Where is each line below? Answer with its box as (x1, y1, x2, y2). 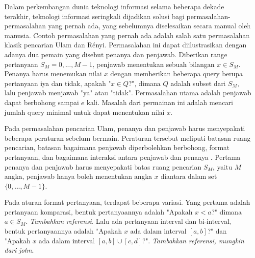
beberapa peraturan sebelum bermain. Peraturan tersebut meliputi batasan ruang (4, 132, 251, 143)
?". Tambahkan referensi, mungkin (142, 235, 244, 245)
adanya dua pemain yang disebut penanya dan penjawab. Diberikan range (4, 49, 228, 59)
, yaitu (212, 161, 232, 172)
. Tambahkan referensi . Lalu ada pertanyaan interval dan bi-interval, (25, 216, 231, 226)
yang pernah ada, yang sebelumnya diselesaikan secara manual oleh (48, 21, 251, 31)
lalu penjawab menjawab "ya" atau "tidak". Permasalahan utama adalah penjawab (4, 87, 252, 98)
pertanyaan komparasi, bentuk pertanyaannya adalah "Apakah (4, 206, 193, 216)
